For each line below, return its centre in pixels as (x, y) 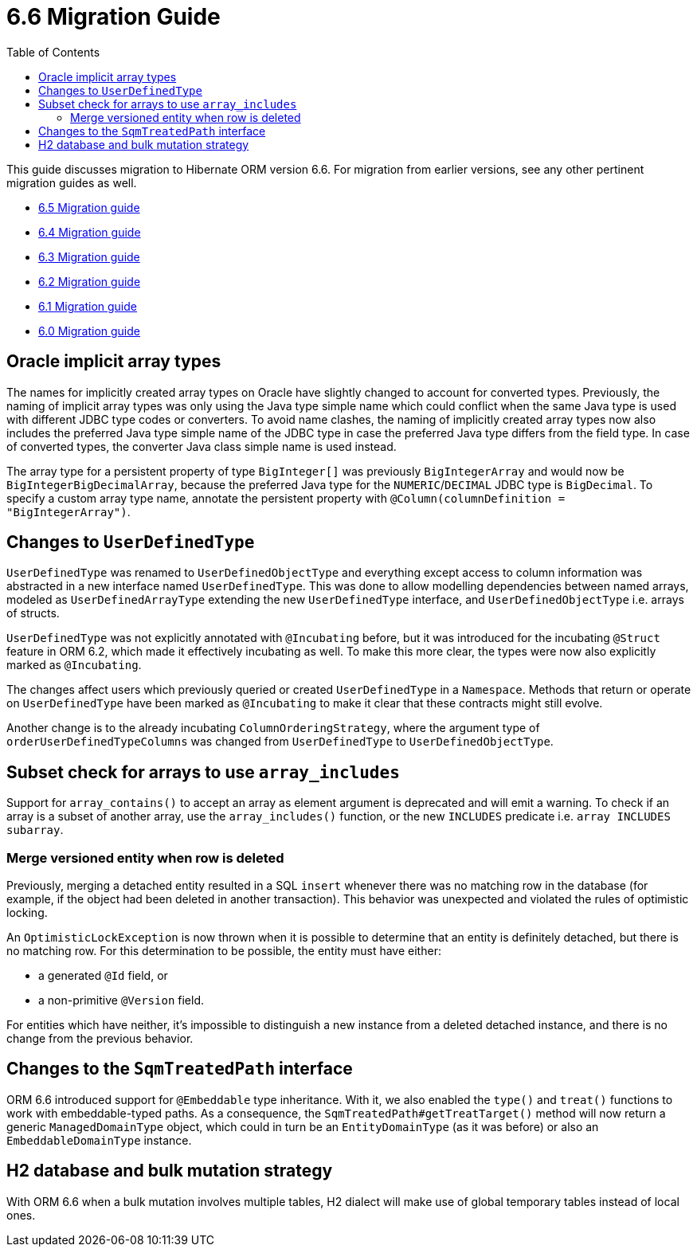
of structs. (33, 613)
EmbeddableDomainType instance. (99, 1140)
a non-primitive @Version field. (121, 1000)
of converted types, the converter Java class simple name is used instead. (202, 446)
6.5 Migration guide (89, 207)
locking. (27, 913)
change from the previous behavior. (100, 1039)
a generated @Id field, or (103, 976)
